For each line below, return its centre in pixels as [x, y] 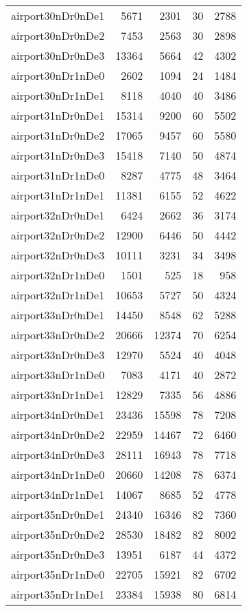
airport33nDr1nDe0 [58, 375]
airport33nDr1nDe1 [58, 395]
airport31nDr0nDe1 [58, 115]
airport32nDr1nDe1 [58, 295]
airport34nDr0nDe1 [58, 415]
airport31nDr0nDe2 [58, 135]
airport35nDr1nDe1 [58, 594]
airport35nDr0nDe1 [58, 514]
